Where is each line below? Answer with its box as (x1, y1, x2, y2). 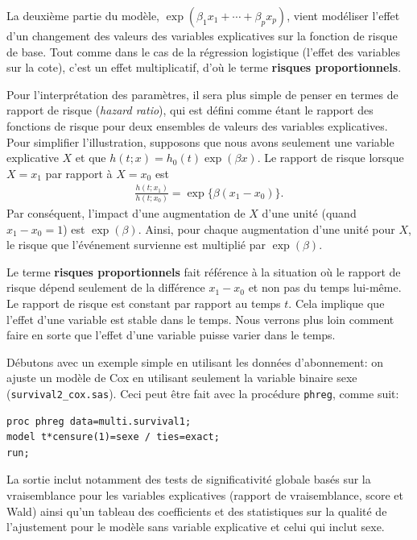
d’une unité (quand (262, 205, 357, 221)
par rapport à (45, 164, 113, 181)
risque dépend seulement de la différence (6, 279, 205, 296)
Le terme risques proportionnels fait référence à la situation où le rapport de (6, 263, 401, 280)
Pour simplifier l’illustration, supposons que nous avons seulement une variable (6, 133, 394, 150)
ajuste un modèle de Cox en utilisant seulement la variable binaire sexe (6, 369, 357, 386)
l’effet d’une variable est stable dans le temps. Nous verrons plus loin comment (6, 310, 394, 327)
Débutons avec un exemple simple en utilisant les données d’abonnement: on (6, 353, 384, 370)
